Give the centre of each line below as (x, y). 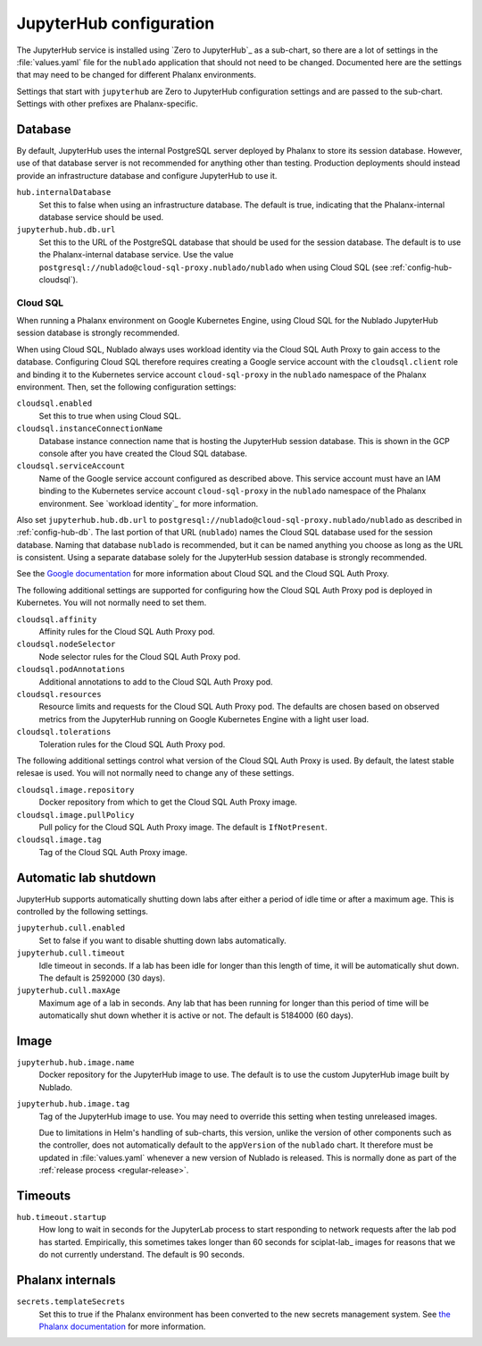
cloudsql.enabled (54, 404)
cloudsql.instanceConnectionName (90, 429)
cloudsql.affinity (57, 619)
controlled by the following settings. (83, 911)
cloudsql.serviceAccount (71, 466)
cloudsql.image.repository (75, 790)
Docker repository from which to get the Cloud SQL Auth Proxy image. (168, 802)
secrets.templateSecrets (71, 1302)
